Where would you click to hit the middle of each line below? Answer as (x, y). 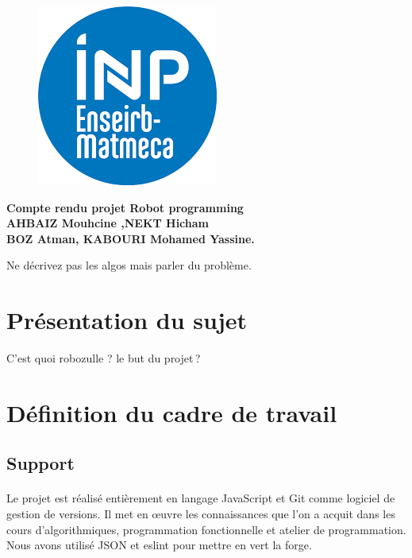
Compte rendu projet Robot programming (125, 207)
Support (40, 463)
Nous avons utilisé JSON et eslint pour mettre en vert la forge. (159, 545)
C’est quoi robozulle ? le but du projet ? (104, 358)
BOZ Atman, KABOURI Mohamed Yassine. (131, 238)
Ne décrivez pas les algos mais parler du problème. (129, 265)
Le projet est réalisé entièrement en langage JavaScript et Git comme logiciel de (201, 498)
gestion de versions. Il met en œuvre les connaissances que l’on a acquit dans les (201, 514)
